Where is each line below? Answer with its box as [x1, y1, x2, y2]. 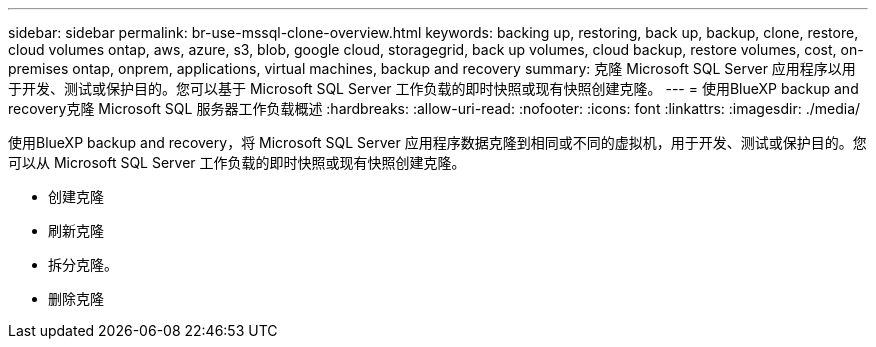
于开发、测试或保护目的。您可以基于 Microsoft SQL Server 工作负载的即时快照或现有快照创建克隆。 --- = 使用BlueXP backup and [8, 80, 859, 97]
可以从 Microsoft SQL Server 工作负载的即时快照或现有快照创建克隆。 [8, 154, 466, 171]
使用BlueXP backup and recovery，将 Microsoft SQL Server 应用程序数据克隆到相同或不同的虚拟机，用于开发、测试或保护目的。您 [8, 134, 867, 151]
